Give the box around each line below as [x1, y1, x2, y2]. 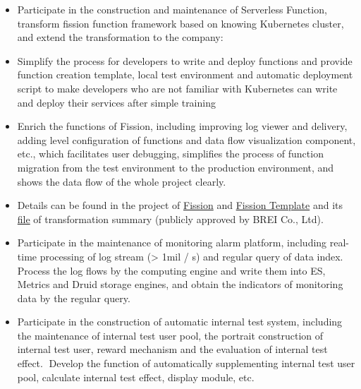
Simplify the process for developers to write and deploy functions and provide [17, 53, 353, 68]
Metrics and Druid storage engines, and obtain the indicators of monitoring [17, 277, 343, 292]
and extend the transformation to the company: [17, 30, 224, 44]
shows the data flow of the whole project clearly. [17, 174, 226, 188]
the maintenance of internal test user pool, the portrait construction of [17, 328, 324, 342]
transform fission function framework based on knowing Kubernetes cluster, [17, 16, 344, 30]
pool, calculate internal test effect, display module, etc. [17, 369, 255, 384]
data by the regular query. [17, 290, 130, 305]
